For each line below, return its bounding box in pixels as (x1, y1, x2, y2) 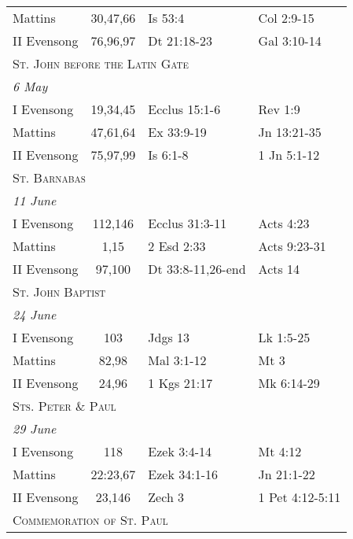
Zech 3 (148, 488, 185, 506)
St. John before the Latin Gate (13, 54, 189, 72)
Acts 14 (258, 260, 300, 278)
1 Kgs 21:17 (148, 374, 213, 392)
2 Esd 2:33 (148, 237, 206, 255)
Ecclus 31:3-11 (148, 214, 227, 232)
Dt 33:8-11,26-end (148, 260, 246, 278)
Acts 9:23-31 (258, 237, 326, 255)
